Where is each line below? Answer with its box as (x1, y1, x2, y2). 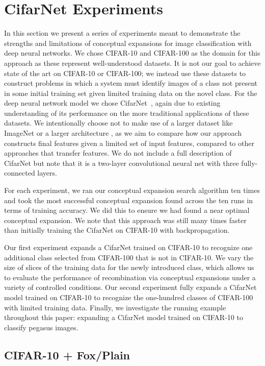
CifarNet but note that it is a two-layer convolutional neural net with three (4, 157, 239, 168)
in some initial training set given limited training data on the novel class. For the (4, 87, 257, 98)
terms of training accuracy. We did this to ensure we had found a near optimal (4, 205, 250, 215)
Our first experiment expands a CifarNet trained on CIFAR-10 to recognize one (4, 242, 253, 252)
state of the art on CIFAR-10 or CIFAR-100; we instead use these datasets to (4, 67, 246, 78)
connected (4, 167, 35, 178)
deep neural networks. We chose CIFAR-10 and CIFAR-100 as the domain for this (4, 47, 260, 58)
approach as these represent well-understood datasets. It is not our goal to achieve (4, 57, 261, 68)
